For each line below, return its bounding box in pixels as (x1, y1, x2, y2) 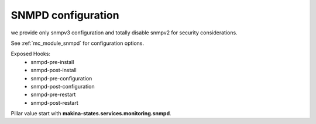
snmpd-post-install (30, 67, 77, 74)
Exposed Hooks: (11, 50, 51, 58)
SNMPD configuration (11, 9, 119, 22)
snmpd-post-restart (30, 99, 78, 106)
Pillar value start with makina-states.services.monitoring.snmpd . (11, 110, 172, 117)
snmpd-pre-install (30, 58, 74, 65)
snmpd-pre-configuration (30, 75, 92, 82)
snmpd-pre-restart (30, 91, 76, 98)
